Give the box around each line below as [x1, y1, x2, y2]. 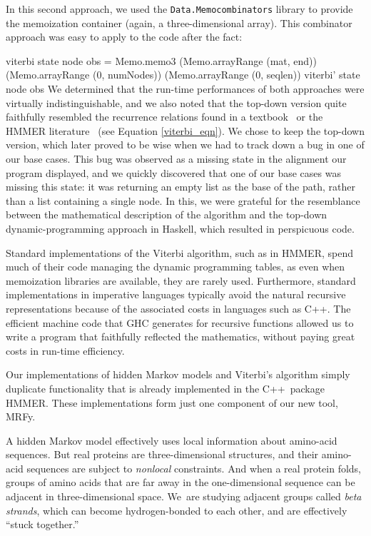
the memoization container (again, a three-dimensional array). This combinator [6, 15, 352, 30]
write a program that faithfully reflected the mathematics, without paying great [6, 329, 355, 344]
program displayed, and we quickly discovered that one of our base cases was [6, 165, 341, 180]
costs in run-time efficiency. [6, 343, 125, 358]
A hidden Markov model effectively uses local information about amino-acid [6, 433, 337, 447]
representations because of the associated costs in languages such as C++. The [6, 300, 351, 315]
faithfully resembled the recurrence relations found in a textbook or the [6, 109, 323, 124]
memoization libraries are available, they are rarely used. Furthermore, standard [6, 273, 356, 288]
